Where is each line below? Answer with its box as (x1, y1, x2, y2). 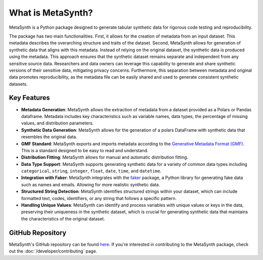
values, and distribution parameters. (21, 120, 94, 126)
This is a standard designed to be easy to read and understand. (21, 147, 149, 153)
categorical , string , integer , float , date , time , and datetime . (21, 168, 162, 174)
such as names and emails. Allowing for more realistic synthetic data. (21, 181, 160, 187)
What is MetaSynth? (9, 7, 93, 18)
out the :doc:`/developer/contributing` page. (9, 248, 97, 254)
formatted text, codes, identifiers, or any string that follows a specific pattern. (21, 195, 177, 201)
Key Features (9, 94, 50, 102)
